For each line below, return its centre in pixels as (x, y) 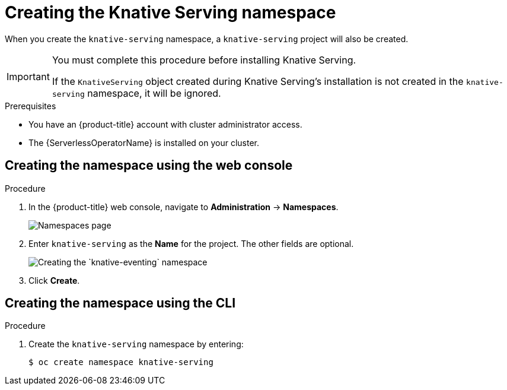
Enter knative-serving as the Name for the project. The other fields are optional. (191, 243)
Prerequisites (31, 106)
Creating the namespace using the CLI (120, 303)
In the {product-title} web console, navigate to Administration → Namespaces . (184, 207)
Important (28, 76)
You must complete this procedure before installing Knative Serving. (204, 60)
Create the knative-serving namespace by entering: (136, 344)
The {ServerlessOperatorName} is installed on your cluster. (144, 142)
